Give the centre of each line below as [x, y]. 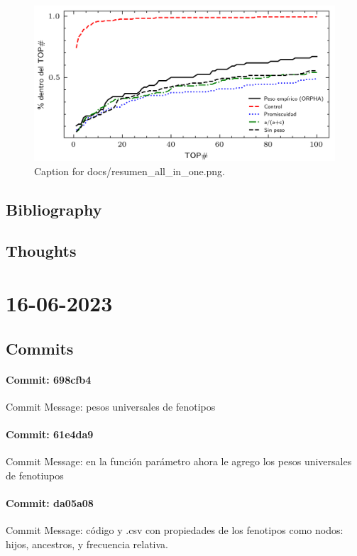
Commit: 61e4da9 [50, 434]
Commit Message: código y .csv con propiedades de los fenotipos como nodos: [175, 530]
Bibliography [54, 209]
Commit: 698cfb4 [49, 379]
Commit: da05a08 [50, 502]
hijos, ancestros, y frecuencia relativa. [87, 544]
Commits [40, 348]
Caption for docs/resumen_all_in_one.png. [130, 171]
